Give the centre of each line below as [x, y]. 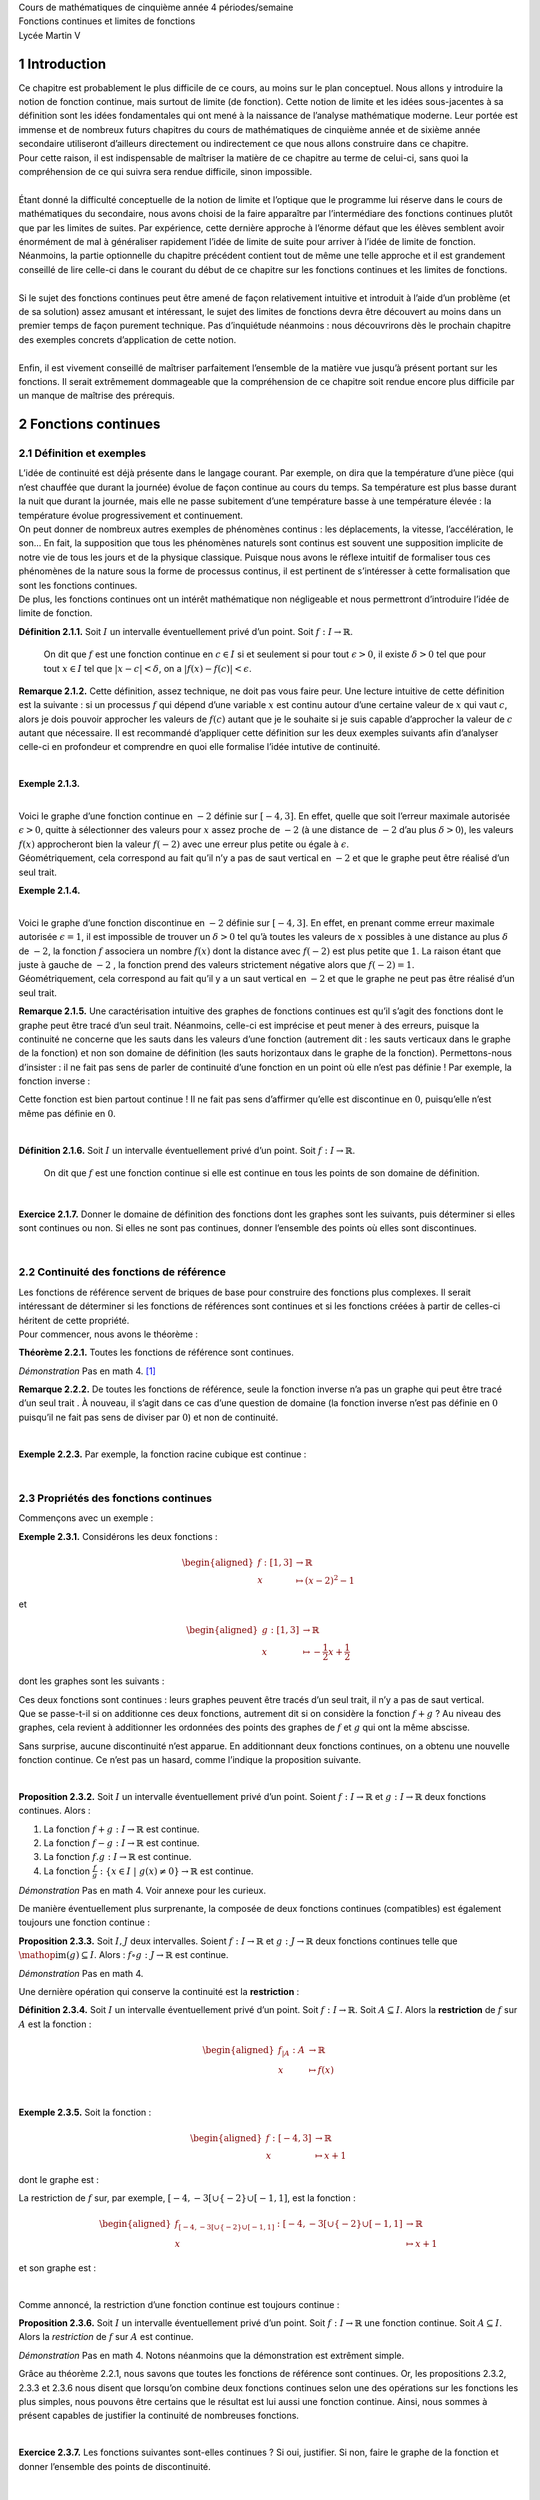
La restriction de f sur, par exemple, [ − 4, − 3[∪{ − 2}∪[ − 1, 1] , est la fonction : [187, 2198]
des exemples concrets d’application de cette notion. [127, 339]
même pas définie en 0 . [67, 1113]
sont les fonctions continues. [78, 585]
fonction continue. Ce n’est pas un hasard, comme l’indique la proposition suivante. [190, 1760]
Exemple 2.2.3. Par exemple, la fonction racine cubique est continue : [162, 1454]
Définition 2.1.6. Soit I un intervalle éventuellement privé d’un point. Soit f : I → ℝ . [186, 1150]
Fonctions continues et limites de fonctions [107, 21]
